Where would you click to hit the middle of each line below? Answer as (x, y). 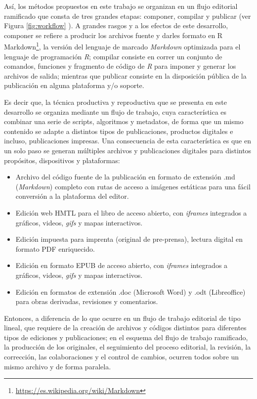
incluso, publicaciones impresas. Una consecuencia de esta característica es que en (128, 141)
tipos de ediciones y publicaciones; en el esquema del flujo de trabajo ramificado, (126, 337)
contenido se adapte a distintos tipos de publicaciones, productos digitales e (119, 131)
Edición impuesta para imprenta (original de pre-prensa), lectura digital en (129, 239)
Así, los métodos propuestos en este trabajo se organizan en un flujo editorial (121, 6)
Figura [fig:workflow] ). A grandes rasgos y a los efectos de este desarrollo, (116, 25)
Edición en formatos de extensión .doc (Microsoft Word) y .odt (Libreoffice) (130, 291)
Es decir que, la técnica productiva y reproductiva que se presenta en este (116, 102)
